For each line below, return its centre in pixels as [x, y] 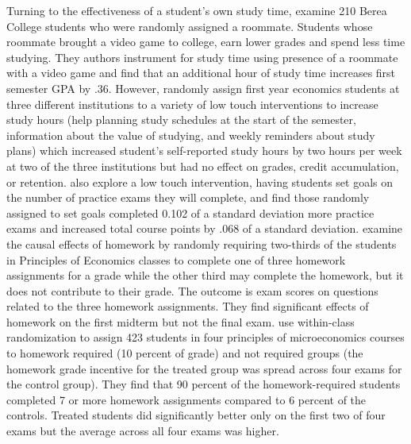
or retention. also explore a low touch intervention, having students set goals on [200, 181]
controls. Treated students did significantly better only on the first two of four [196, 415]
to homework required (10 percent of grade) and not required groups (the [185, 353]
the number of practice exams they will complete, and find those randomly [188, 197]
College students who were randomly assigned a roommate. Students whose [190, 26]
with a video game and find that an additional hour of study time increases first [201, 73]
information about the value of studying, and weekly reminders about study [191, 135]
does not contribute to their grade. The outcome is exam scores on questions [192, 290]
